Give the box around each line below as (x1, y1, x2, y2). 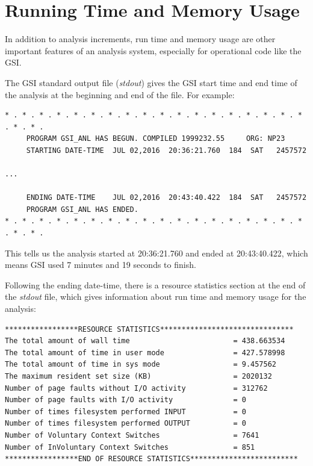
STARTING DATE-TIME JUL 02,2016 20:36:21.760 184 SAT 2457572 (26, 146, 307, 155)
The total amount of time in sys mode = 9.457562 (5, 360, 277, 369)
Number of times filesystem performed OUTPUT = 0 (5, 419, 246, 428)
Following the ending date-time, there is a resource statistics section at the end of (5, 278, 306, 291)
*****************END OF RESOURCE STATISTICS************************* (5, 455, 298, 464)
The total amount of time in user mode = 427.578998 (5, 348, 285, 357)
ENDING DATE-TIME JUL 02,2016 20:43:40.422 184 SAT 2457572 (26, 193, 307, 202)
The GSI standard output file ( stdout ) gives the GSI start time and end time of (5, 76, 297, 89)
